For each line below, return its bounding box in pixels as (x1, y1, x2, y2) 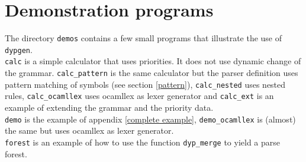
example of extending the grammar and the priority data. (5, 101, 214, 114)
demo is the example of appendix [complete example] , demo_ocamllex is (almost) (5, 113, 296, 125)
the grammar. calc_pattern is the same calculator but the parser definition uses (5, 67, 298, 79)
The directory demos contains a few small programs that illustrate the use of (5, 32, 282, 44)
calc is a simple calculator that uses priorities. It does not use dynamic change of (5, 55, 301, 67)
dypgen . (5, 43, 33, 55)
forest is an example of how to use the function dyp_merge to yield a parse (5, 135, 281, 148)
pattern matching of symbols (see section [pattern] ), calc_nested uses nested (5, 78, 286, 90)
